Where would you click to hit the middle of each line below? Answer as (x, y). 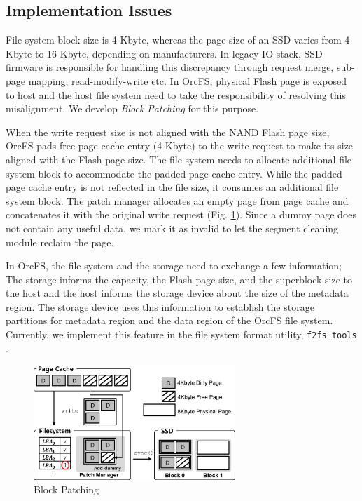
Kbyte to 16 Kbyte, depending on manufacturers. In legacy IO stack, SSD (164, 53)
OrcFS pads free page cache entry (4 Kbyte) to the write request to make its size (180, 146)
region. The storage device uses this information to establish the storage (160, 306)
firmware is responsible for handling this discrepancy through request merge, (170, 67)
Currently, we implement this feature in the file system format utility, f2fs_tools (181, 334)
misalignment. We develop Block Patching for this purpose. (132, 108)
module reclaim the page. (60, 242)
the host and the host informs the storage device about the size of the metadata (177, 293)
